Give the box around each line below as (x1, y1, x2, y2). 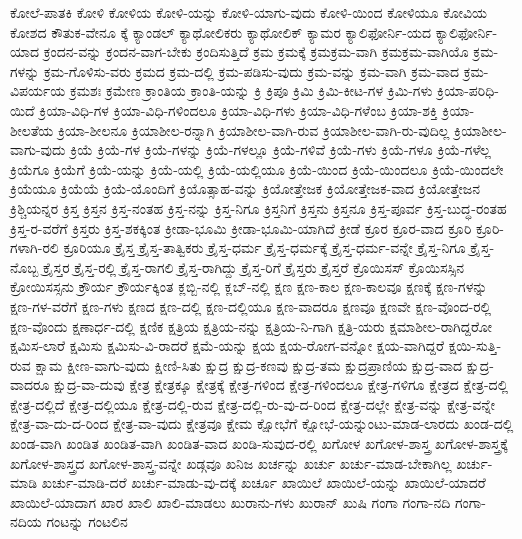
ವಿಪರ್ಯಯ (10, 80, 66, 101)
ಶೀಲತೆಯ (10, 119, 54, 140)
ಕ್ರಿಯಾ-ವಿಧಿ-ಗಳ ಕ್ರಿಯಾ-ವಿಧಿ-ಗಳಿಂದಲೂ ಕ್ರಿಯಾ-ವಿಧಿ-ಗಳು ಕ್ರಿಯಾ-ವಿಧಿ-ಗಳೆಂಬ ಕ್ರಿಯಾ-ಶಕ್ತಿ (39, 99, 438, 120)
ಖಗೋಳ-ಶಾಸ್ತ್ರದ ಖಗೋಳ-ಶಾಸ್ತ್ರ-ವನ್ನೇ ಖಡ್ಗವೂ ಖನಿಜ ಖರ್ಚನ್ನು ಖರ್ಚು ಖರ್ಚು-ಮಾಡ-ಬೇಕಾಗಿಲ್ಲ (10, 452, 452, 473)
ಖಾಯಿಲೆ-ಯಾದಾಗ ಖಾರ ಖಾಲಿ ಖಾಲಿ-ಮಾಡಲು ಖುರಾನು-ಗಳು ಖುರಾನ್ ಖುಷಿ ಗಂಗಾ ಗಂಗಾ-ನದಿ (10, 491, 451, 512)
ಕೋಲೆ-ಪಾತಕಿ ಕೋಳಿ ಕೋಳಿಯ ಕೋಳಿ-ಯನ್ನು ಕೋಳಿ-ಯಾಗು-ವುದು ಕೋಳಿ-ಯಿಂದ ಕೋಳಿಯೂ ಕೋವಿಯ (10, 2, 488, 22)
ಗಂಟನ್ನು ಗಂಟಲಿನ (46, 511, 128, 532)
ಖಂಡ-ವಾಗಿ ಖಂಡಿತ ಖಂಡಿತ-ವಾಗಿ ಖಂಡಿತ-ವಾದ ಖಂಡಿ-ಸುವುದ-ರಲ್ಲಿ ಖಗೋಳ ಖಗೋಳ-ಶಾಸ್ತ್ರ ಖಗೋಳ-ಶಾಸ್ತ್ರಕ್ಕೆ (10, 433, 508, 454)
